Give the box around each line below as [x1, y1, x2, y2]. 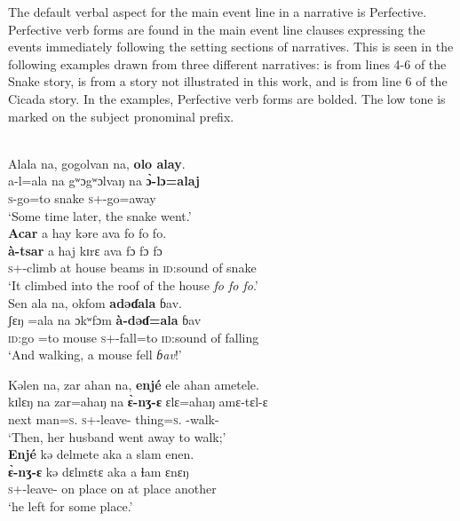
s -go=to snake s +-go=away [8, 188, 156, 207]
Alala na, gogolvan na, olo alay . [8, 154, 186, 172]
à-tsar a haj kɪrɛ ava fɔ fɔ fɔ [8, 241, 163, 259]
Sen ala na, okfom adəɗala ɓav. [8, 293, 182, 312]
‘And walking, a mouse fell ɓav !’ [8, 345, 182, 364]
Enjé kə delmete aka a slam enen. [8, 445, 194, 463]
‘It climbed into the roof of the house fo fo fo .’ [8, 275, 258, 294]
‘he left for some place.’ [8, 497, 133, 516]
